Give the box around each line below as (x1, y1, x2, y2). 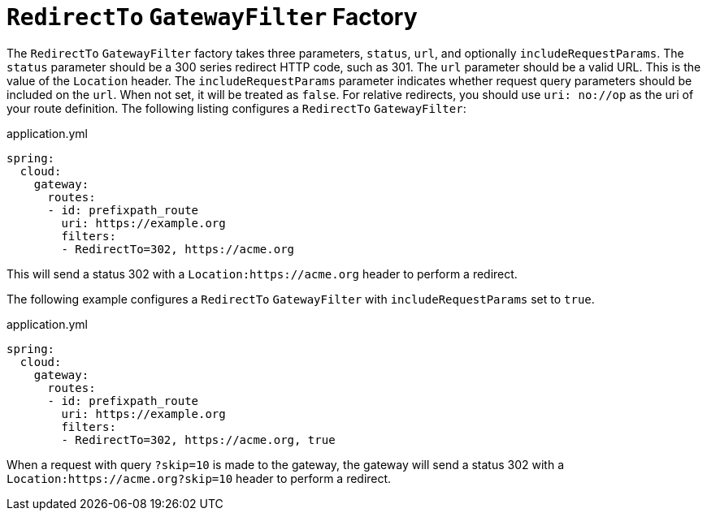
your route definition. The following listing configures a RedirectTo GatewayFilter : (7, 101, 466, 115)
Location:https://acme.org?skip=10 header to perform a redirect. (7, 471, 392, 485)
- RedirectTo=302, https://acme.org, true (61, 433, 336, 446)
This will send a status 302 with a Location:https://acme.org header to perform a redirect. (7, 266, 518, 281)
